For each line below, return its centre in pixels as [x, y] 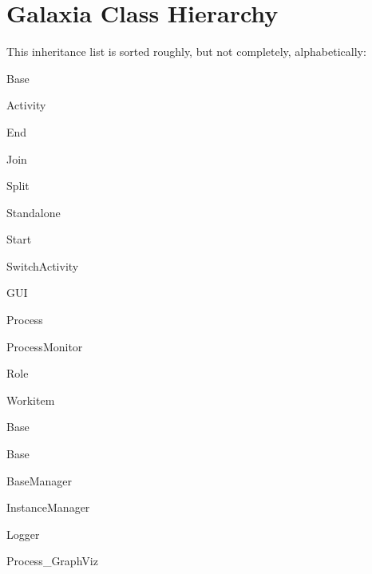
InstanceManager [48, 507]
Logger [23, 534]
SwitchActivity [43, 265]
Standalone [34, 212]
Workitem [31, 400]
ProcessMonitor [45, 346]
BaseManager [39, 480]
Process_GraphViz [52, 561]
